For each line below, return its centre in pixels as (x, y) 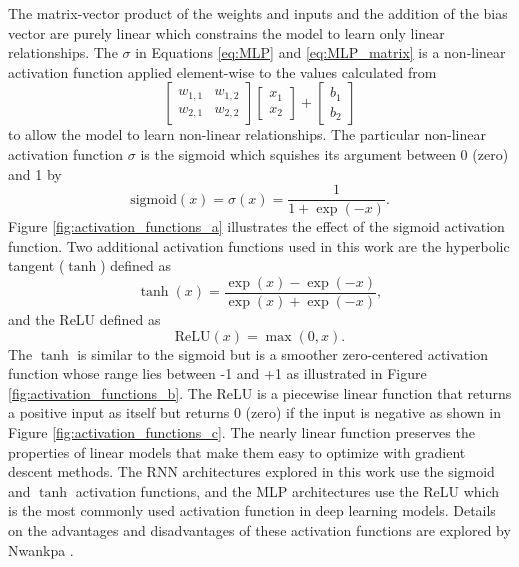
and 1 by (35, 173)
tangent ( (36, 265)
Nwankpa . (41, 549)
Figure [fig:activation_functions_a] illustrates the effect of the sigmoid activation (256, 226)
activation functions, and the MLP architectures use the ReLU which (287, 490)
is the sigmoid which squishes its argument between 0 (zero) (324, 153)
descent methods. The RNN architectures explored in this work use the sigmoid (251, 471)
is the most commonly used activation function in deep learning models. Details (252, 510)
